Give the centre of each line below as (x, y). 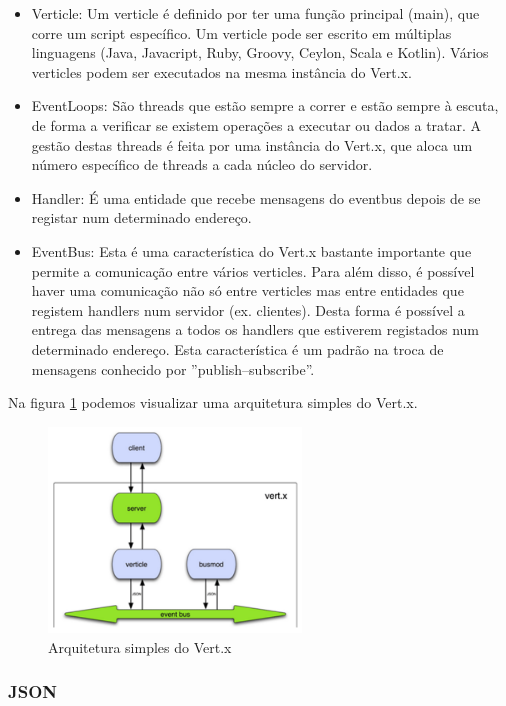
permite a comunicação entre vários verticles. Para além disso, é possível (253, 270)
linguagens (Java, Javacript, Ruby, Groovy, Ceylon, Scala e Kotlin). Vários (260, 52)
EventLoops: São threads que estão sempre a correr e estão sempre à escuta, (265, 105)
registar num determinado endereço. (141, 217)
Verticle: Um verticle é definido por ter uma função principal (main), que (255, 13)
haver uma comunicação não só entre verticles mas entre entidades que (247, 290)
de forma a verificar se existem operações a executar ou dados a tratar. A (256, 124)
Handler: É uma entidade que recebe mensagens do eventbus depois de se (256, 197)
